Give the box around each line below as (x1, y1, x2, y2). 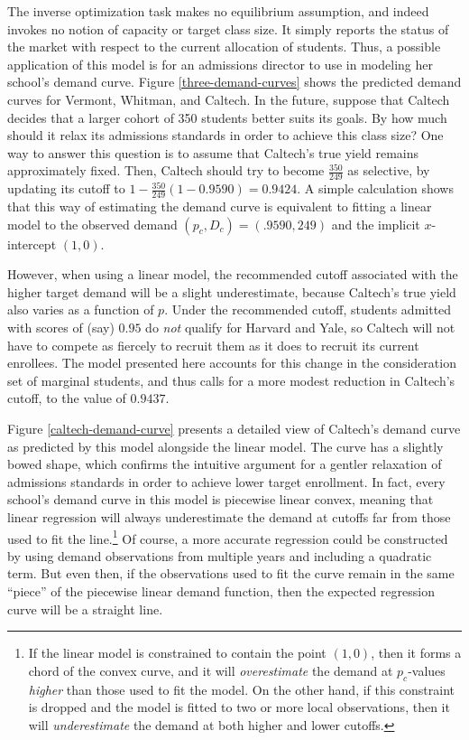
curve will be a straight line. (7, 599, 163, 618)
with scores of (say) (7, 317, 115, 336)
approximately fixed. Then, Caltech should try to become (7, 161, 325, 180)
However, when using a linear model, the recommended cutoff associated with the (7, 265, 458, 284)
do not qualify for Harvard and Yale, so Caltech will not (145, 317, 455, 336)
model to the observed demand (7, 214, 178, 233)
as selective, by (347, 161, 430, 180)
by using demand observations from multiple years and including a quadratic (7, 546, 432, 565)
